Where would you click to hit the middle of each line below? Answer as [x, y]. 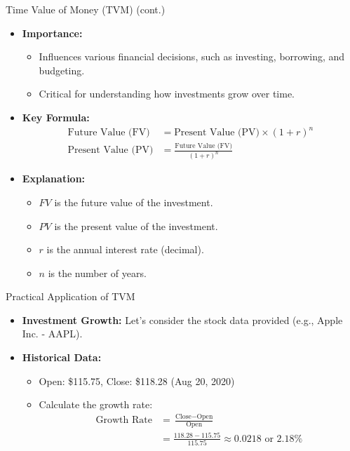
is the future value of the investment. [134, 202]
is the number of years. [97, 272]
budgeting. [62, 70]
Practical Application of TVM [70, 296]
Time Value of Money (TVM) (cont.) [86, 9]
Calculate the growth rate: [96, 404]
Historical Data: [62, 357]
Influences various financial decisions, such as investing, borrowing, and [192, 56]
